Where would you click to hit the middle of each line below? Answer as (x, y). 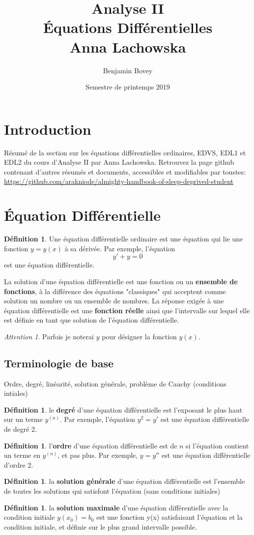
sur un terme (23, 419)
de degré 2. (20, 429)
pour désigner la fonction (139, 336)
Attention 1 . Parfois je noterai (49, 336)
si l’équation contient (217, 445)
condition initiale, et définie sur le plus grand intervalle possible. (100, 526)
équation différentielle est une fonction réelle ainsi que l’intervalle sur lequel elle (127, 310)
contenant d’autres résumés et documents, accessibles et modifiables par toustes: (125, 171)
